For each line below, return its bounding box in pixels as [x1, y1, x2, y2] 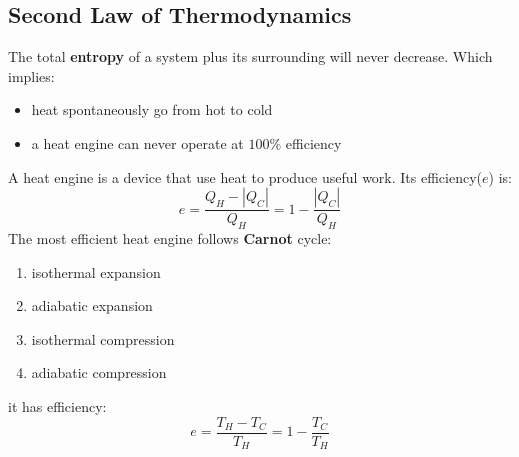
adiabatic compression [31, 362, 167, 383]
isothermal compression [31, 328, 175, 349]
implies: [8, 65, 55, 86]
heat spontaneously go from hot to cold [31, 99, 273, 120]
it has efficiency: [8, 395, 107, 416]
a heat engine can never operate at [31, 132, 244, 153]
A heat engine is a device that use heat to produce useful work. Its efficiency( [8, 166, 482, 187]
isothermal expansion [31, 261, 161, 282]
